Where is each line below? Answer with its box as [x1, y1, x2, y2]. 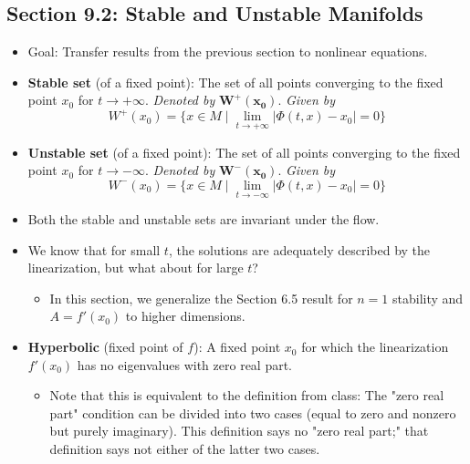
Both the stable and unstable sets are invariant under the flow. [27, 210, 380, 229]
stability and [392, 288, 464, 307]
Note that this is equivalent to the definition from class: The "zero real [49, 386, 444, 405]
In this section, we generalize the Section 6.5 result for [49, 288, 353, 307]
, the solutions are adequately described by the [168, 240, 431, 259]
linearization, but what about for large [27, 258, 244, 277]
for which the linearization [301, 337, 449, 356]
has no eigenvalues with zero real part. [77, 355, 293, 374]
